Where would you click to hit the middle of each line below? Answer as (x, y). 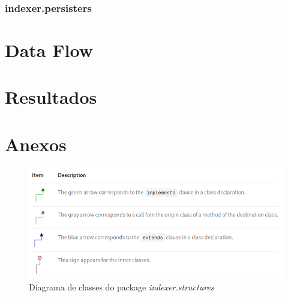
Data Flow (49, 50)
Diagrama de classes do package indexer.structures (121, 286)
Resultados (51, 97)
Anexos (36, 144)
